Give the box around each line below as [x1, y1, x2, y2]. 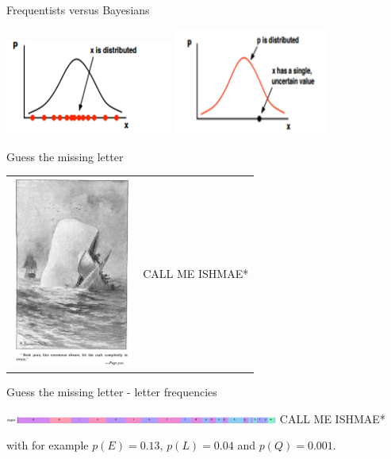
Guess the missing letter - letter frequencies [6, 383, 217, 399]
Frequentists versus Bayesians [6, 2, 150, 17]
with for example [6, 437, 89, 453]
